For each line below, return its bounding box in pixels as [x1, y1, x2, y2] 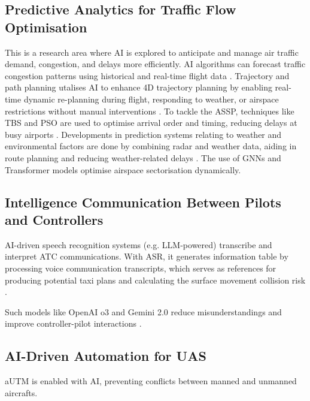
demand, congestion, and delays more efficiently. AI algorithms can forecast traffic [5, 58, 306, 70]
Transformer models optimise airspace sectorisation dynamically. [5, 163, 241, 176]
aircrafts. [5, 386, 38, 399]
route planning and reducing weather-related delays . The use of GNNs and [5, 151, 281, 164]
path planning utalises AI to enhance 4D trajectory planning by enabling [5, 81, 272, 94]
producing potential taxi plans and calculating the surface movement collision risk [5, 273, 306, 286]
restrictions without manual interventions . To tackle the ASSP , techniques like [5, 104, 294, 117]
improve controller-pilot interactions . [5, 317, 142, 330]
